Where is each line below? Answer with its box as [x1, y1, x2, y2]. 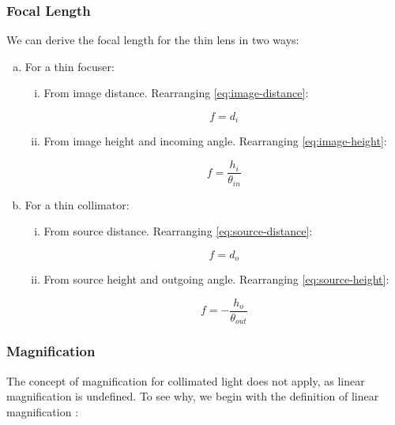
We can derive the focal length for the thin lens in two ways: [6, 32, 299, 48]
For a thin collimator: [24, 196, 130, 212]
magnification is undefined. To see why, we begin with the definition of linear [6, 388, 379, 404]
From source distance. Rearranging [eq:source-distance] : [43, 223, 313, 239]
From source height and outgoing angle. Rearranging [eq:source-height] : [43, 271, 389, 288]
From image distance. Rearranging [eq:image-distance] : [43, 85, 309, 101]
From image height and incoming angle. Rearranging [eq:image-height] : [43, 133, 387, 149]
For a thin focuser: [24, 58, 115, 74]
